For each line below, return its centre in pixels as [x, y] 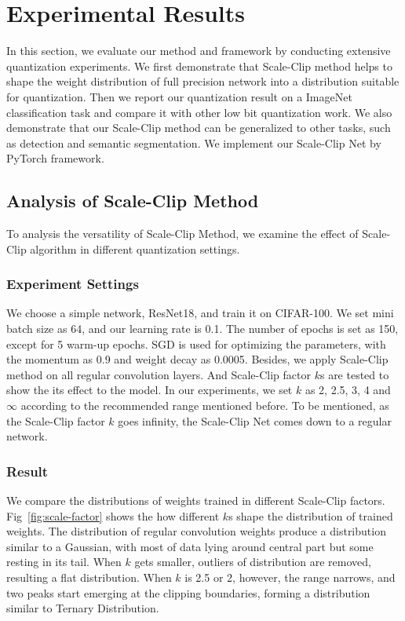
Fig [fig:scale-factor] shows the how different [113, 515]
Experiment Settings [73, 284]
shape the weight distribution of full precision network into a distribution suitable [203, 81]
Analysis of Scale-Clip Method [133, 201]
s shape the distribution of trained [311, 515]
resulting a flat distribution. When [89, 577]
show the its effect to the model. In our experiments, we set [150, 390]
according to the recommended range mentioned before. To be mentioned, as [205, 405]
